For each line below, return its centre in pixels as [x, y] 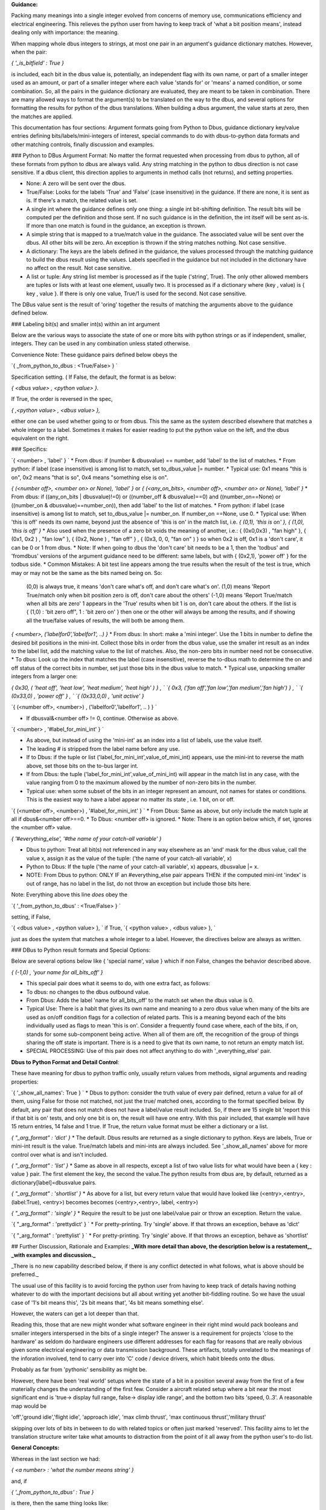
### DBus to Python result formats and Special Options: [81, 950]
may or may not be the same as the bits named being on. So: [87, 573]
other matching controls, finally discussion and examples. [83, 144]
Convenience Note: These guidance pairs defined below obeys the [94, 355]
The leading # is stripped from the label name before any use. [103, 748]
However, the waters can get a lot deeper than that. [75, 1313]
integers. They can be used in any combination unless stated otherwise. [101, 344]
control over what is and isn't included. [59, 1154]
